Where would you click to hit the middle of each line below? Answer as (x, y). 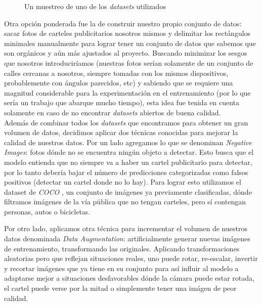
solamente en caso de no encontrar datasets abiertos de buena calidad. (113, 112)
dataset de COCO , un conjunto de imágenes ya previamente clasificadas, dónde (128, 191)
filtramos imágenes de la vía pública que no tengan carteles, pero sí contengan (125, 202)
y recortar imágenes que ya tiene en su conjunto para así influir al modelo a (121, 268)
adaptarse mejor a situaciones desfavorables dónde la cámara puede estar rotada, (129, 278)
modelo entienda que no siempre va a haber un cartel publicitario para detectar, (128, 162)
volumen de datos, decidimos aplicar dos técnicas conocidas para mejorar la (121, 132)
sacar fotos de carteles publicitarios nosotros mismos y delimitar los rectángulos (127, 33)
